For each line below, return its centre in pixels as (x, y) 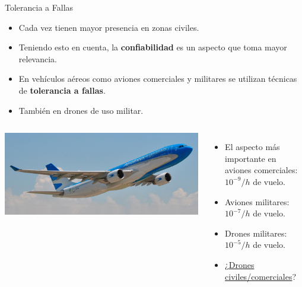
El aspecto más (252, 147)
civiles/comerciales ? (261, 276)
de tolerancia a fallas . (62, 90)
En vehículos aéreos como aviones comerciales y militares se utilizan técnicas (158, 79)
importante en (251, 158)
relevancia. (38, 58)
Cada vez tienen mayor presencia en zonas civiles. (109, 27)
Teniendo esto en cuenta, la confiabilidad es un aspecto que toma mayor (153, 47)
